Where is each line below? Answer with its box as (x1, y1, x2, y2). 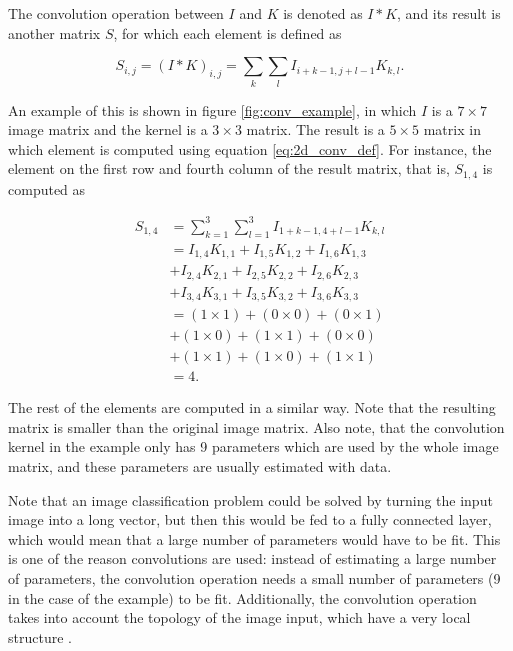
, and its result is (397, 3, 501, 23)
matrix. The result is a (246, 119, 385, 140)
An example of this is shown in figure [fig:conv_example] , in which (8, 99, 417, 120)
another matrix (8, 22, 101, 43)
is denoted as (283, 3, 363, 23)
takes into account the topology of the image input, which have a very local (8, 607, 471, 628)
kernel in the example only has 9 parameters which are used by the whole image (8, 436, 499, 457)
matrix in (423, 119, 481, 140)
